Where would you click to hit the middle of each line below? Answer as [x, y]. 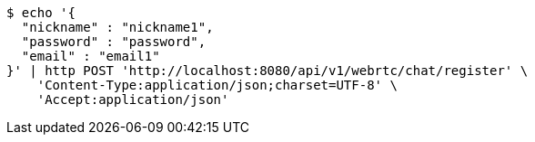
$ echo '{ [41, 13]
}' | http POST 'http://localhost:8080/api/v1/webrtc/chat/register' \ [267, 71]
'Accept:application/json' [133, 99]
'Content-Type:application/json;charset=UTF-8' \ [217, 85]
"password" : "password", [114, 42]
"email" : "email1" [91, 56]
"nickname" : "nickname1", [117, 27]
